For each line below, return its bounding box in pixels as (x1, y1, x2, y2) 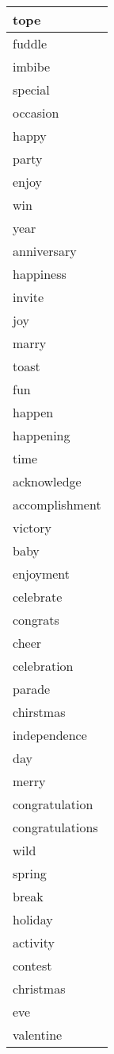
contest (13, 956, 52, 975)
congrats (13, 610, 59, 629)
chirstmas (13, 703, 66, 721)
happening (13, 426, 70, 444)
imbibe (13, 57, 51, 76)
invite (13, 288, 44, 306)
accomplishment (13, 495, 101, 513)
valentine (13, 1025, 63, 1044)
